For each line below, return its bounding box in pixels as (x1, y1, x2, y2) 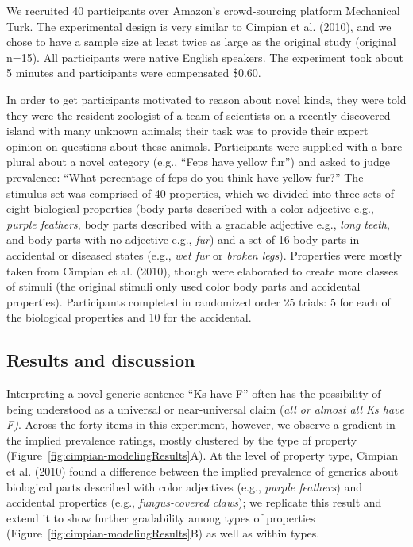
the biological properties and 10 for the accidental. (6, 309, 252, 326)
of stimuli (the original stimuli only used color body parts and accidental (6, 278, 361, 295)
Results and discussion (6, 348, 195, 372)
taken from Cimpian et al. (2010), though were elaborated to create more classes (6, 262, 399, 279)
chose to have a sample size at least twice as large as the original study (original (6, 33, 396, 50)
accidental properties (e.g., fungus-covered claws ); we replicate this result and (6, 494, 382, 510)
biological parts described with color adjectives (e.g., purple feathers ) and (6, 478, 362, 495)
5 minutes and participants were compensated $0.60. (6, 64, 261, 81)
